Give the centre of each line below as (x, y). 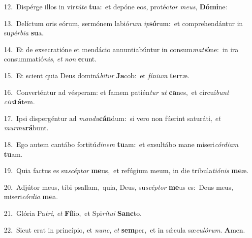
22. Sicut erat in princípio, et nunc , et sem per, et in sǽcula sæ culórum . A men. (125, 229)
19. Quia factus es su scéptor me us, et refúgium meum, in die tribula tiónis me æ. (126, 170)
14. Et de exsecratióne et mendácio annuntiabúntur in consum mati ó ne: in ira (121, 49)
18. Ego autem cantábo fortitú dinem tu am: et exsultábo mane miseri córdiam (121, 144)
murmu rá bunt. (26, 128)
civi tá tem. (19, 102)
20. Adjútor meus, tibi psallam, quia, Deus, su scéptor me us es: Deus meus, (119, 187)
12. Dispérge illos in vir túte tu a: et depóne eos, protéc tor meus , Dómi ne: (116, 6)
